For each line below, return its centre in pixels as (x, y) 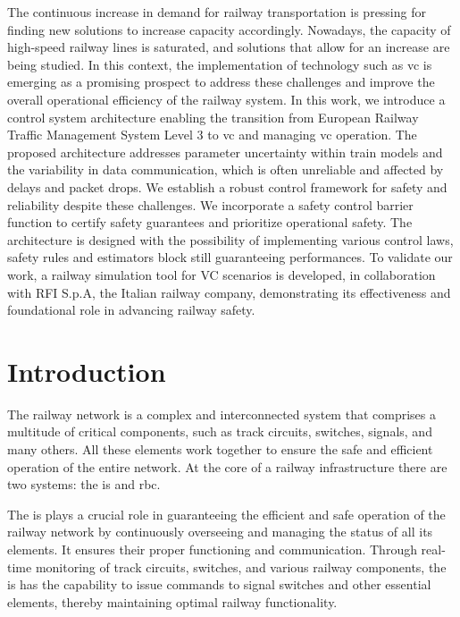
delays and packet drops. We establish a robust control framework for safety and (227, 186)
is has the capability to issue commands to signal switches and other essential (219, 584)
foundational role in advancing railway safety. (131, 310)
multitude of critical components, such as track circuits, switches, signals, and (220, 431)
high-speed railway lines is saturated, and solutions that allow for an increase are (229, 47)
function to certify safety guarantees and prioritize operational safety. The (210, 222)
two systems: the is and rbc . (84, 484)
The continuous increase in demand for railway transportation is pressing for (217, 12)
